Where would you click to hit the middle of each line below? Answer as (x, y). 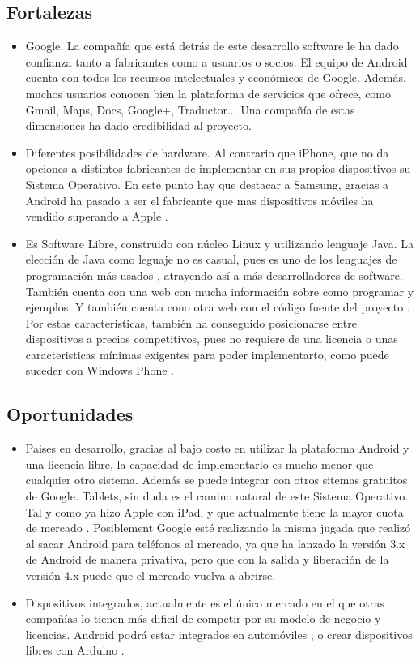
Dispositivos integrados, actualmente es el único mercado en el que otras (205, 602)
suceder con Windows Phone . (100, 370)
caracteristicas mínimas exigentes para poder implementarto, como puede (207, 354)
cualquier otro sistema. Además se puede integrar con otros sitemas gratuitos (216, 480)
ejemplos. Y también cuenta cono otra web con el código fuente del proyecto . (218, 307)
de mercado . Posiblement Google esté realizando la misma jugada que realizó (218, 528)
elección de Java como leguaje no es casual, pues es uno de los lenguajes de (211, 259)
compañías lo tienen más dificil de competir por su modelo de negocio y (203, 618)
